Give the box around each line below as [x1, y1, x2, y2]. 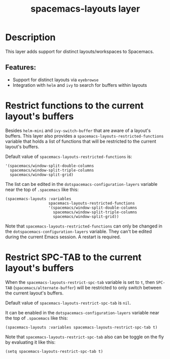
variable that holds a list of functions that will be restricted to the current [5, 138, 156, 144]
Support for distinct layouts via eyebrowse [12, 77, 99, 83]
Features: [5, 63, 37, 72]
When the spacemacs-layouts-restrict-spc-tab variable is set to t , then [5, 279, 155, 285]
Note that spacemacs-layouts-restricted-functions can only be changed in [5, 223, 162, 229]
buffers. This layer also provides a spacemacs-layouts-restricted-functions [5, 133, 164, 139]
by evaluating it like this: [5, 339, 56, 345]
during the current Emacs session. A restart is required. [5, 234, 121, 240]
